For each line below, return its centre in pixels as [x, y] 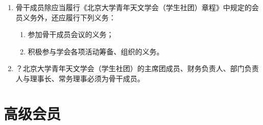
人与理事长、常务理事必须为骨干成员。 [80, 78]
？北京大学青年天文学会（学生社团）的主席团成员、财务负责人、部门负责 [137, 68]
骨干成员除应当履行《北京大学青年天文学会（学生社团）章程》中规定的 [134, 7]
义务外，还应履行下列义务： [69, 17]
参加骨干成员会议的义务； [71, 34]
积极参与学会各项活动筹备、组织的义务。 [96, 51]
